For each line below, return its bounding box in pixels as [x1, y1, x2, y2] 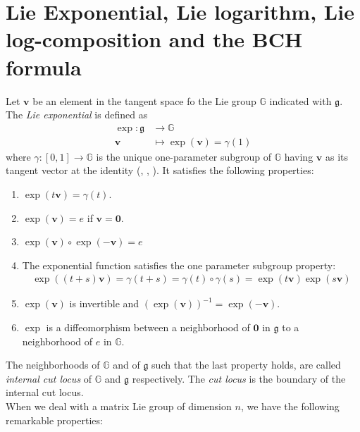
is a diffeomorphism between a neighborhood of [46, 319, 250, 334]
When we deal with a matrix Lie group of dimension [6, 398, 232, 413]
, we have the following [240, 398, 340, 413]
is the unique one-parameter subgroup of [96, 149, 272, 163]
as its [325, 149, 349, 163]
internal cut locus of [6, 371, 92, 385]
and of [113, 357, 140, 372]
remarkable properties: [6, 412, 103, 427]
